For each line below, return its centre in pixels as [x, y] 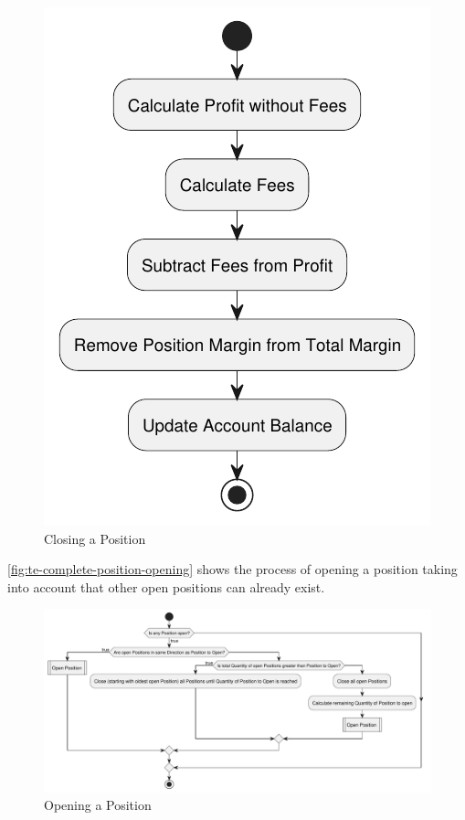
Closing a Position [95, 538]
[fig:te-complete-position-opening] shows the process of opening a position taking [232, 569]
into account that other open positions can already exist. [166, 586]
